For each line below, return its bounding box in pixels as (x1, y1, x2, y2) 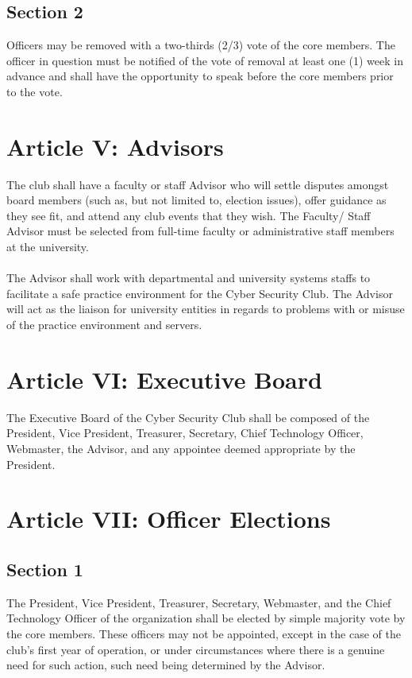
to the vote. (6, 83, 63, 99)
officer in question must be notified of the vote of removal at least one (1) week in (6, 52, 403, 68)
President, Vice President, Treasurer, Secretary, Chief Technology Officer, (6, 424, 364, 441)
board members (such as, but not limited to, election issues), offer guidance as (6, 192, 387, 208)
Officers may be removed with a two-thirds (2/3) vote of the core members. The (6, 37, 395, 53)
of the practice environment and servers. (6, 316, 202, 333)
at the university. (6, 238, 89, 255)
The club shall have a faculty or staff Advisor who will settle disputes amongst (6, 176, 389, 192)
